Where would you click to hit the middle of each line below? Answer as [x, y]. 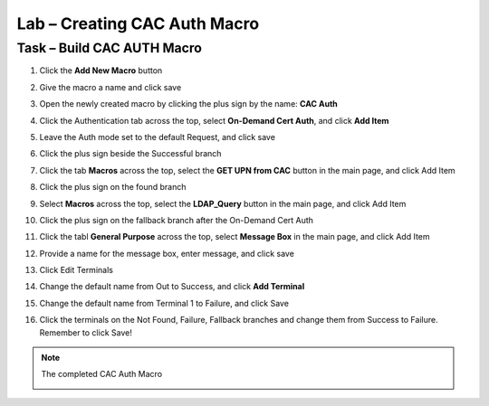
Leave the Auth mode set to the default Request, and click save [158, 137]
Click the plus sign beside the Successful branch [130, 154]
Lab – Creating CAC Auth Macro [138, 24]
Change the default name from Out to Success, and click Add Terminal [172, 287]
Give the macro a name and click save [110, 87]
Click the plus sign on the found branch [113, 187]
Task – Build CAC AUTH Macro [110, 48]
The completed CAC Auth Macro [102, 374]
